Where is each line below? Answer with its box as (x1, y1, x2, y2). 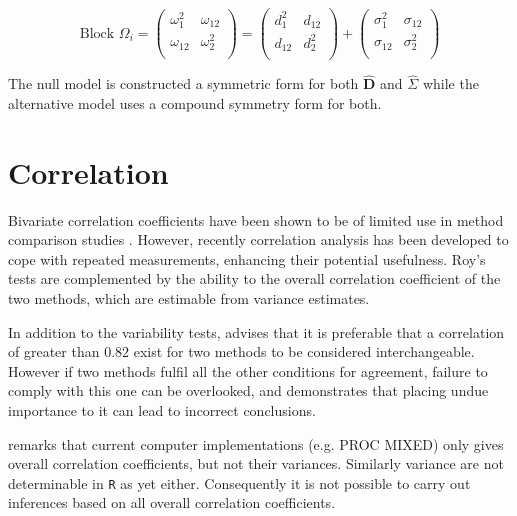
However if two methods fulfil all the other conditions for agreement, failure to (8, 360, 488, 381)
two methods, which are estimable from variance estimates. (8, 287, 370, 308)
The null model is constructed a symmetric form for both (8, 73, 359, 94)
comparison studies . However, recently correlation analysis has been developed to (8, 229, 509, 250)
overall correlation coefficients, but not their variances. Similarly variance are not (8, 453, 504, 474)
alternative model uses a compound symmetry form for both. (8, 92, 382, 113)
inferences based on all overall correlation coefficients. (8, 492, 336, 513)
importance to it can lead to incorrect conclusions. (8, 399, 316, 420)
